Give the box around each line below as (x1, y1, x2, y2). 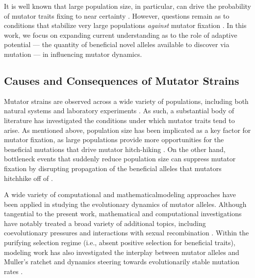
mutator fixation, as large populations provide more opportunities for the (4, 134, 224, 145)
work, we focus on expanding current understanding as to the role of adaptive (4, 29, 237, 40)
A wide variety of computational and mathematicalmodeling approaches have (4, 189, 236, 200)
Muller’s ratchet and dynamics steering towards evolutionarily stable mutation (4, 256, 240, 267)
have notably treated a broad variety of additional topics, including (4, 218, 206, 228)
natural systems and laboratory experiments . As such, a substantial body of (4, 105, 234, 116)
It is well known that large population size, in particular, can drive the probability (4, 1, 252, 11)
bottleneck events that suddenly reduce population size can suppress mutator (4, 153, 236, 164)
